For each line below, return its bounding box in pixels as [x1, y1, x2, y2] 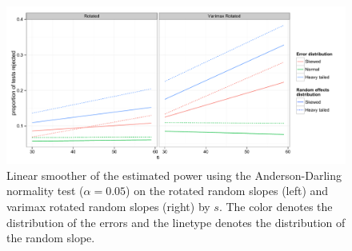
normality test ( [6, 182, 84, 199]
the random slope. [6, 229, 95, 246]
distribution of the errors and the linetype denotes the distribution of [6, 213, 346, 230]
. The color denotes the [218, 198, 333, 215]
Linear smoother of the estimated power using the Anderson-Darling [6, 166, 342, 183]
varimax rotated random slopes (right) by [6, 198, 210, 215]
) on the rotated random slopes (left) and [126, 182, 329, 199]
